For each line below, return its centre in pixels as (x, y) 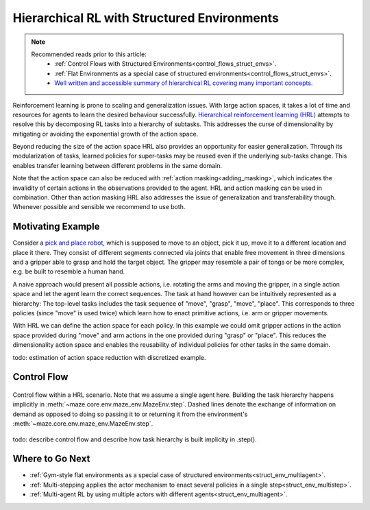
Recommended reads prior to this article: (89, 54)
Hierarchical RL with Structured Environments (146, 18)
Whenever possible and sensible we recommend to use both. (99, 207)
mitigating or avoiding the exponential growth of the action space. (106, 134)
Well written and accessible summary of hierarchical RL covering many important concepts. (184, 83)
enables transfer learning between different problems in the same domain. (118, 165)
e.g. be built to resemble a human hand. (69, 271)
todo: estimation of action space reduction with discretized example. (109, 357)
